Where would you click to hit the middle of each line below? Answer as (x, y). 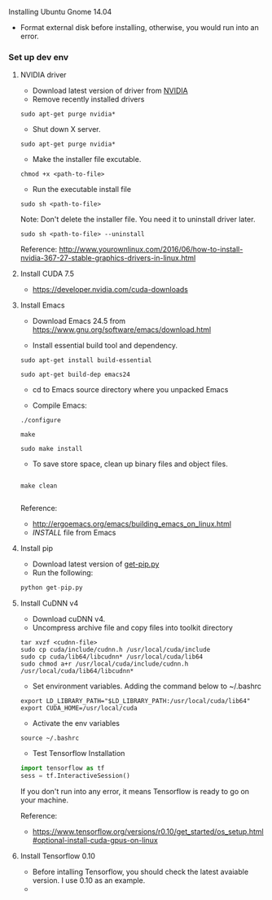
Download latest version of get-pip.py (96, 564)
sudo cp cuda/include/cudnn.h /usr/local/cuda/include (115, 650)
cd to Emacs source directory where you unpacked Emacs (130, 390)
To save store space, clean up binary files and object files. (130, 464)
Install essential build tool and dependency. (105, 346)
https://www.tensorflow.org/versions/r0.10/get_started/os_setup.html (148, 831)
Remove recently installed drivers (88, 99)
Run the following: (63, 573)
